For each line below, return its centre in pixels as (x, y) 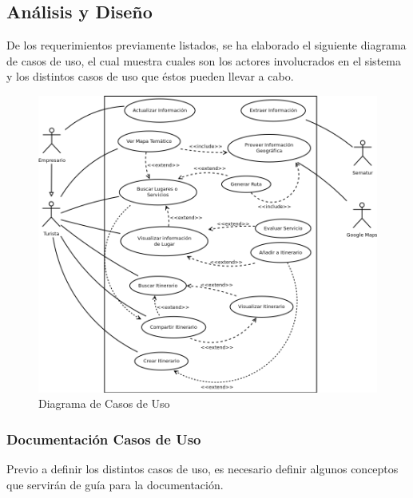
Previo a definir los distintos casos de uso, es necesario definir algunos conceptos (203, 468)
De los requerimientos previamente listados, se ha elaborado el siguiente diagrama (206, 45)
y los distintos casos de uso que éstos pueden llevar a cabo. (150, 76)
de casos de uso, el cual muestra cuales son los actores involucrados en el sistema (204, 60)
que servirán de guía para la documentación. (115, 484)
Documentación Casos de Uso (104, 439)
